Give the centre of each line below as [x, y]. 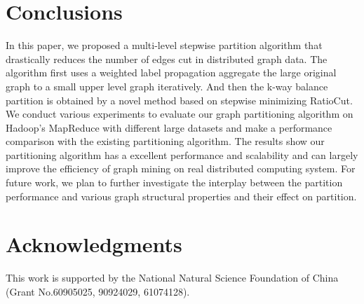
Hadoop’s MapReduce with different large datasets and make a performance [169, 127]
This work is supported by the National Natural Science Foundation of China [172, 278]
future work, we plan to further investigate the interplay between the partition [174, 182]
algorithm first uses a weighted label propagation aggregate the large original [171, 72]
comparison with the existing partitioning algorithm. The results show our [165, 141]
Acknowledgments [94, 244]
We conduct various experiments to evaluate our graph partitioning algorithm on [180, 114]
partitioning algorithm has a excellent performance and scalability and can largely [182, 154]
